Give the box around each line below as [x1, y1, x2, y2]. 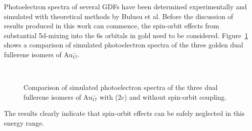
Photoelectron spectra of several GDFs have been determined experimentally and [4, 1, 247, 11]
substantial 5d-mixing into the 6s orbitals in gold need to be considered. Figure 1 [4, 30, 248, 40]
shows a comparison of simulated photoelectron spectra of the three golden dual [4, 40, 243, 50]
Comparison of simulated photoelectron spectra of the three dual [23, 82, 218, 92]
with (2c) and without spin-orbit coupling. [99, 91, 227, 102]
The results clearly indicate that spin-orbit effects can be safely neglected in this [4, 108, 245, 118]
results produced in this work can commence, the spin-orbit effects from [4, 21, 219, 31]
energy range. [4, 117, 45, 128]
